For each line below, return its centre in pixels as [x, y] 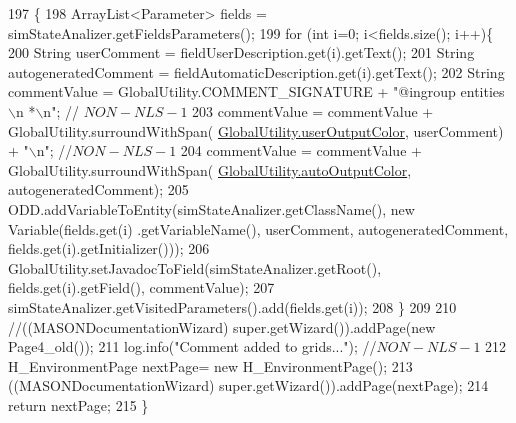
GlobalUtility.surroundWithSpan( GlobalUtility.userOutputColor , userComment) [256, 130]
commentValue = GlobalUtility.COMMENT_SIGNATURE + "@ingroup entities [256, 91]
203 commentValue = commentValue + [313, 110]
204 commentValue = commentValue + [301, 150]
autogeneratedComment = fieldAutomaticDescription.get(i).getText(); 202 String [256, 71]
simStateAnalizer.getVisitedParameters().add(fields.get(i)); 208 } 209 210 [232, 306]
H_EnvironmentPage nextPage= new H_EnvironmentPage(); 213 [210, 365]
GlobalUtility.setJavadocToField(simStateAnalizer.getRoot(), [195, 267]
